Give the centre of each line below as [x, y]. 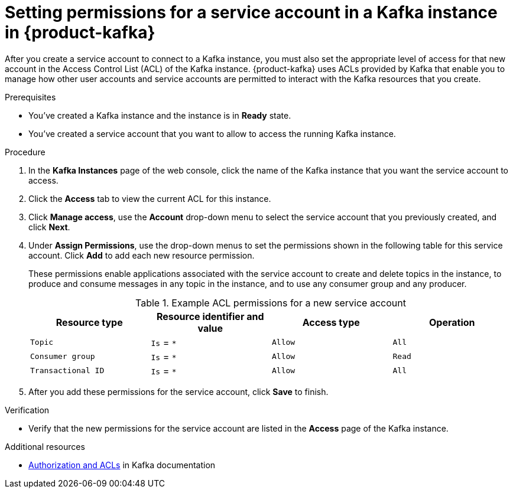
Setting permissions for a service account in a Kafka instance [251, 12]
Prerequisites [30, 97]
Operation [452, 322]
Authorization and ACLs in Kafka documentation [122, 465]
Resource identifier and [210, 316]
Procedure [25, 152]
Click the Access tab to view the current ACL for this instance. [150, 198]
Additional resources [45, 446]
